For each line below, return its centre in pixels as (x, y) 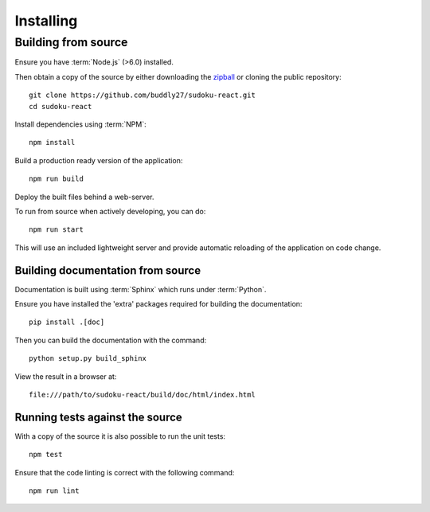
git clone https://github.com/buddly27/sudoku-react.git (143, 95)
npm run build (56, 179)
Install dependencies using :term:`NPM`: (80, 124)
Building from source (71, 42)
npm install (52, 143)
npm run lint (54, 491)
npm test (46, 455)
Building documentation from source (108, 270)
